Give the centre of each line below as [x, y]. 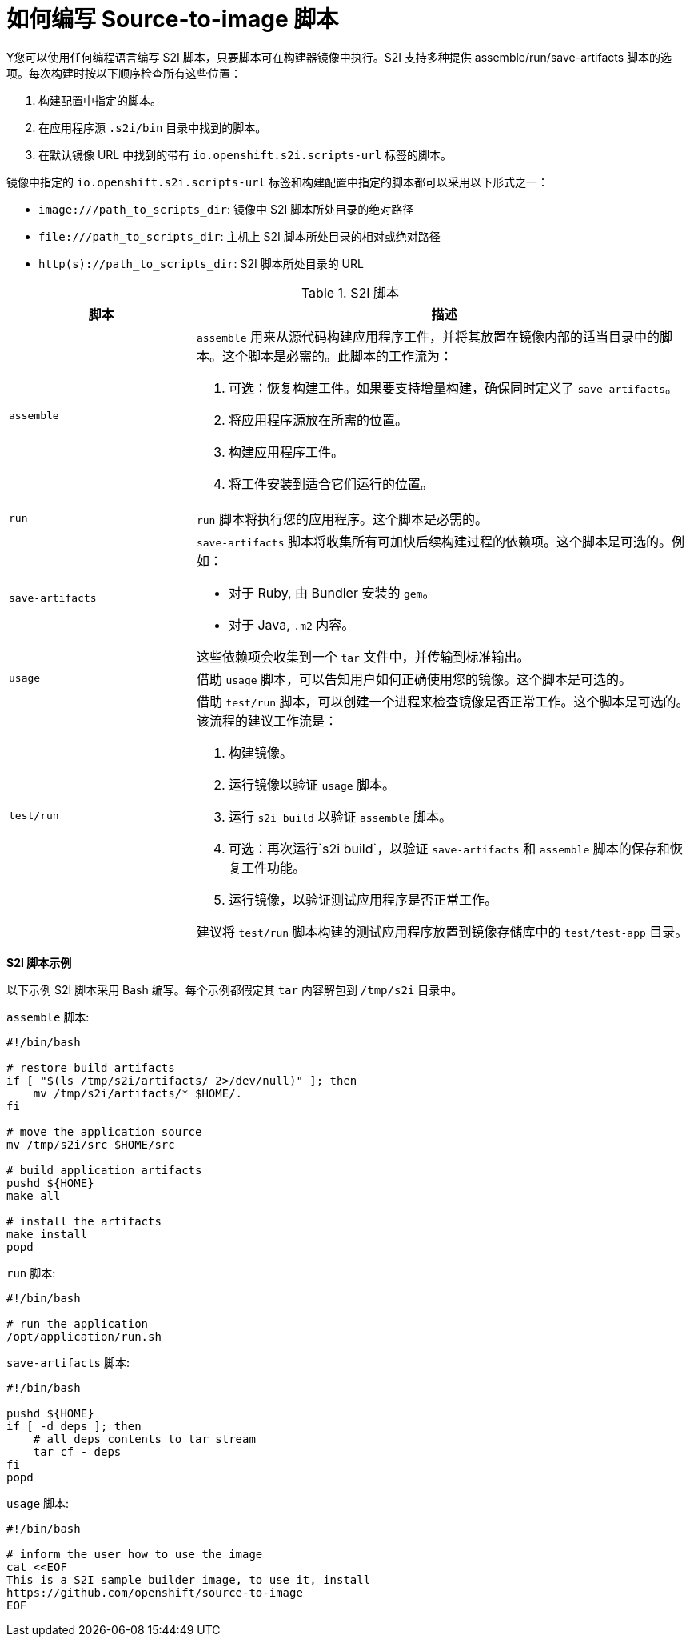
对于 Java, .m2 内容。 [291, 624]
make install [47, 1234]
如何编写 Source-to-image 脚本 [173, 19]
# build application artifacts [104, 1170]
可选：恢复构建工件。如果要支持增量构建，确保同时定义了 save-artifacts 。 [453, 388]
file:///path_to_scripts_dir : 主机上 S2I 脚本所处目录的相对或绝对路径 [239, 236]
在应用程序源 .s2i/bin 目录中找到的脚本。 [153, 127]
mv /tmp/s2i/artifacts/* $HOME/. [138, 1093]
